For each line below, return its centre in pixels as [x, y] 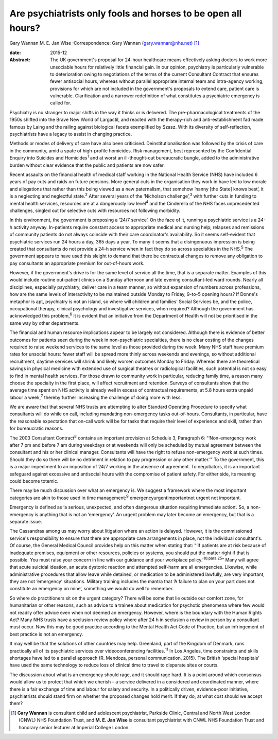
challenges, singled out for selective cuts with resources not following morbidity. [95, 210]
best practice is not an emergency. [46, 634]
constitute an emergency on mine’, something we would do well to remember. [92, 589]
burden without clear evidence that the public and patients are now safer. [87, 165]
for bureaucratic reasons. [37, 428]
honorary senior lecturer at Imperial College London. [74, 727]
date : [15, 52]
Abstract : [20, 60]
